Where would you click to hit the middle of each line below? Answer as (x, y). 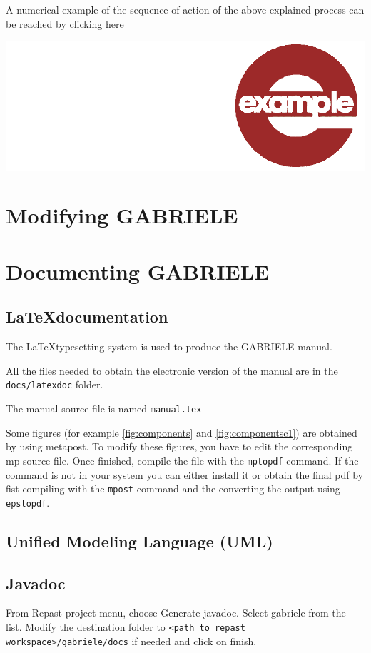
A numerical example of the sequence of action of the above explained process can (185, 9)
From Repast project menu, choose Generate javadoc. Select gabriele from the (176, 613)
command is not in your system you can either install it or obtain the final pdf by (184, 474)
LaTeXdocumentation (87, 317)
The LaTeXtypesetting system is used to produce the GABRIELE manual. (169, 346)
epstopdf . (28, 502)
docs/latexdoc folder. (55, 384)
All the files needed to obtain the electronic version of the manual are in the (172, 370)
